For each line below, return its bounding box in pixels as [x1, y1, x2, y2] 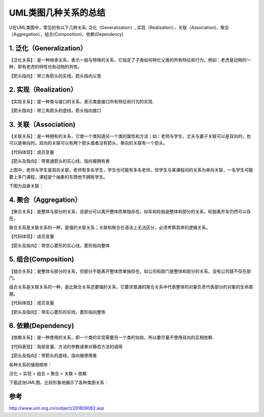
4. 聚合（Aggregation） [9, 196, 82, 204]
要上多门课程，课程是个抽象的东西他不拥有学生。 [9, 174, 108, 180]
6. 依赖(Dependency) [9, 321, 74, 330]
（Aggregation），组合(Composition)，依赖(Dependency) [9, 31, 124, 37]
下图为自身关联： [9, 183, 44, 189]
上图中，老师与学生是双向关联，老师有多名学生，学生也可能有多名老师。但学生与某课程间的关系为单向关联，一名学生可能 [9, 167, 253, 173]
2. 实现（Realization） [9, 86, 77, 94]
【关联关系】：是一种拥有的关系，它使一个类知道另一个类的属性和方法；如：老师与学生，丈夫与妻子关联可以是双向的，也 [9, 133, 251, 139]
